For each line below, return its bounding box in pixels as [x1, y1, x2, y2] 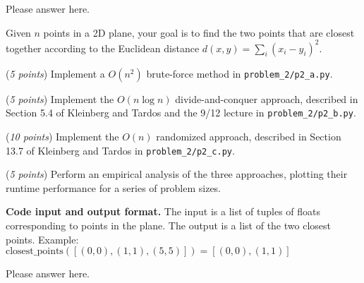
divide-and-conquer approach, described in [175, 91, 358, 106]
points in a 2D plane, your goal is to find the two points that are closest [43, 25, 355, 40]
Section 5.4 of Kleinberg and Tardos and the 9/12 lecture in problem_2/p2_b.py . [6, 105, 356, 120]
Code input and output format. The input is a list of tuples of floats [6, 204, 321, 219]
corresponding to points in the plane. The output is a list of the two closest [6, 217, 331, 232]
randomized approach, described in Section [156, 128, 341, 143]
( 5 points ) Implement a [6, 66, 105, 80]
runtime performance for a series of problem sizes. [6, 180, 222, 195]
